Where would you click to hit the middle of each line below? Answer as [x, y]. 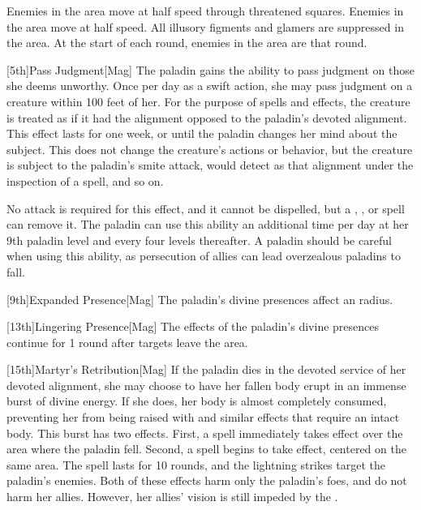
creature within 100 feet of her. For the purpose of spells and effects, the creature [208, 101]
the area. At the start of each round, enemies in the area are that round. [187, 43]
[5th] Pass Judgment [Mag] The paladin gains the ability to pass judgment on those [210, 69]
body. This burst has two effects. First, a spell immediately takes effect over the [205, 433]
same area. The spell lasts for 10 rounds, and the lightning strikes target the [196, 464]
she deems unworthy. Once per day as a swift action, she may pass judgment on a [210, 86]
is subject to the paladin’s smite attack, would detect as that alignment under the [210, 165]
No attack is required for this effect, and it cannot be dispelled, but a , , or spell [206, 208]
